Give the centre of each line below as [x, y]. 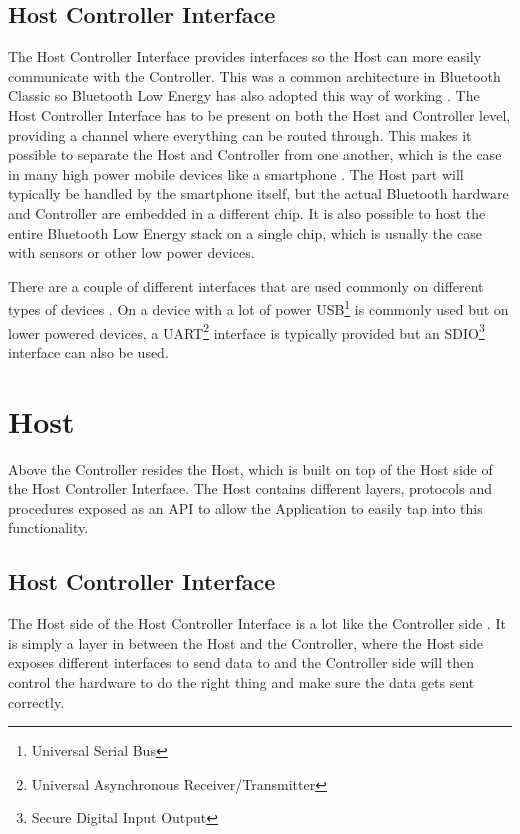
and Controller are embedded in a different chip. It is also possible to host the [247, 212]
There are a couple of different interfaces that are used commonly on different [246, 285]
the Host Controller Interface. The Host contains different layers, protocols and [250, 488]
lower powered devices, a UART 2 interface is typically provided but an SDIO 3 [246, 331]
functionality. [48, 527]
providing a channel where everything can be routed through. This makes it [240, 134]
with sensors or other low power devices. [131, 252]
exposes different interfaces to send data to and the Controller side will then [241, 662]
